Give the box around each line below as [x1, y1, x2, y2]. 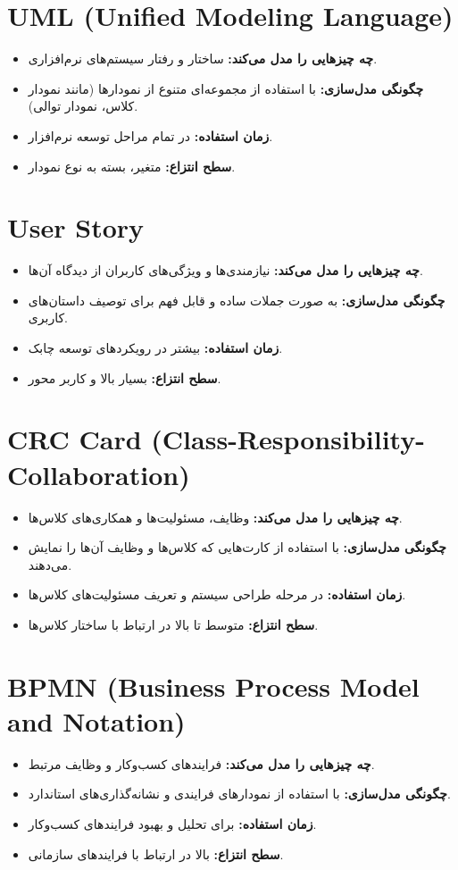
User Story [7, 209, 145, 246]
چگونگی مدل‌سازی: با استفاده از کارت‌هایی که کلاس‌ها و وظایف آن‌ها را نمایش [28, 538, 446, 556]
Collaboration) [7, 456, 190, 492]
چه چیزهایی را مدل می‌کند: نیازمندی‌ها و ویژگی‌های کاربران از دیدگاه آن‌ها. [28, 261, 423, 280]
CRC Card [7, 421, 142, 457]
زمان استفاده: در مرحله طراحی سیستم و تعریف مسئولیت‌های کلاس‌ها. [28, 585, 406, 604]
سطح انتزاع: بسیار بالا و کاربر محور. [28, 368, 221, 387]
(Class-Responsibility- [151, 421, 425, 457]
